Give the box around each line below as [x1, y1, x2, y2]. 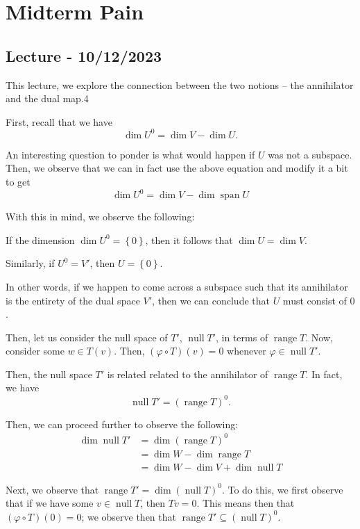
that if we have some [6, 496, 94, 510]
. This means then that [196, 496, 295, 510]
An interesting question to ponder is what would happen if [6, 147, 255, 161]
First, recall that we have [6, 114, 112, 129]
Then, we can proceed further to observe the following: [6, 416, 239, 431]
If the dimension [6, 232, 75, 247]
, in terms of [216, 329, 268, 344]
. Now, [305, 329, 333, 344]
